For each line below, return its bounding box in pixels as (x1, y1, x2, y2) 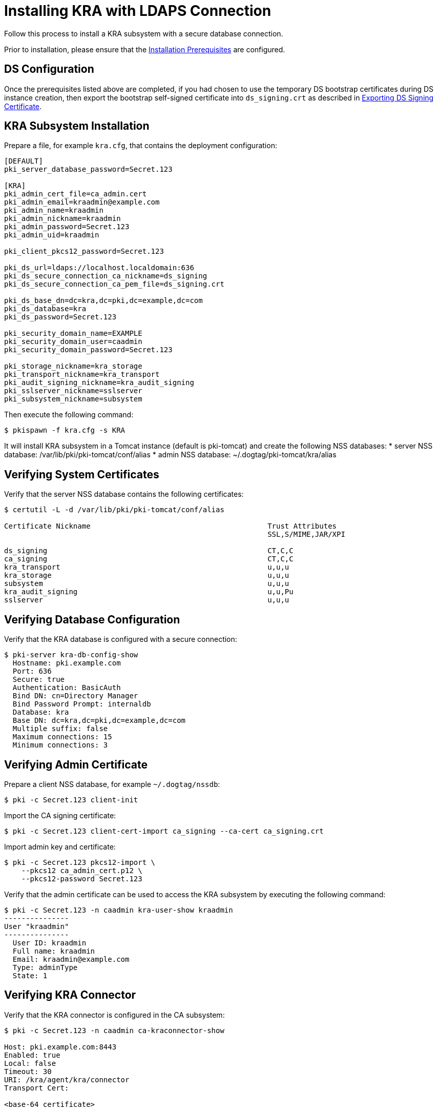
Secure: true (12, 675, 65, 684)
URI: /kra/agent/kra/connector (4, 1075, 130, 1084)
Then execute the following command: (4, 410, 134, 419)
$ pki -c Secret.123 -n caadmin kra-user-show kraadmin (4, 905, 233, 914)
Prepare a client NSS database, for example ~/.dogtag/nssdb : (4, 779, 220, 789)
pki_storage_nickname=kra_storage (4, 362, 142, 371)
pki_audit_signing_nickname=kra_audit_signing (4, 378, 194, 387)
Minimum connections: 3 (12, 741, 108, 750)
